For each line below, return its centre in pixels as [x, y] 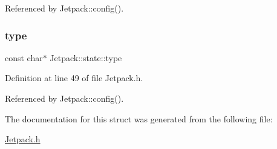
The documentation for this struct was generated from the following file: [139, 118]
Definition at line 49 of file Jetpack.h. [74, 78]
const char [24, 57]
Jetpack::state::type [86, 57]
